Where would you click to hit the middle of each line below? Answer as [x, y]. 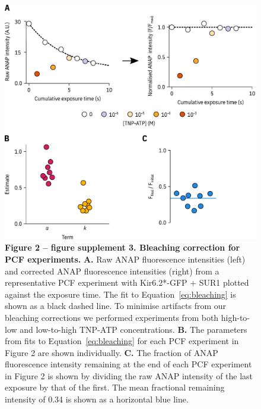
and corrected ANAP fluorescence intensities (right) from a [112, 271]
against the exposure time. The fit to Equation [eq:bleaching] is [120, 294]
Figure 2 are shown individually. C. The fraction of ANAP [112, 352]
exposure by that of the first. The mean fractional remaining [115, 387]
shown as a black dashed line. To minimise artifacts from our [116, 306]
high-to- [235, 317]
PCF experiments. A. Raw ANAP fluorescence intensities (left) [125, 259]
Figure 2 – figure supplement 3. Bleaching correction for [122, 247]
